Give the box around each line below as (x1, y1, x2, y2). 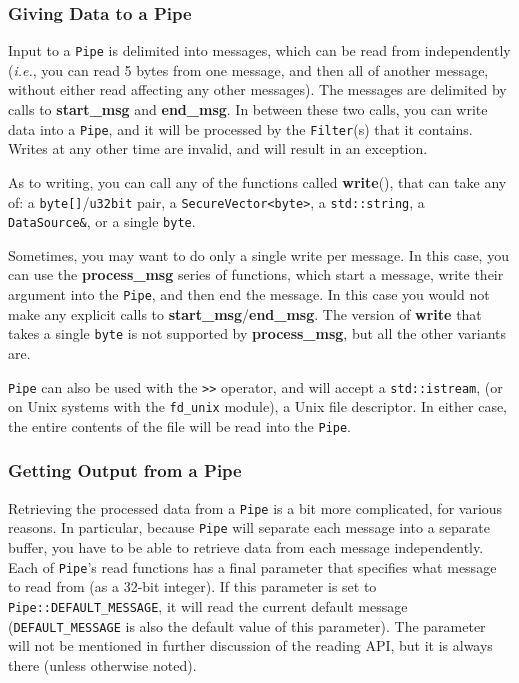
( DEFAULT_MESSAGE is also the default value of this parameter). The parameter (8, 615, 486, 636)
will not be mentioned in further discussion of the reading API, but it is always (8, 635, 493, 656)
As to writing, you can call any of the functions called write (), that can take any (8, 171, 507, 192)
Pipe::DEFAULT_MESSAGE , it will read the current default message (8, 595, 408, 616)
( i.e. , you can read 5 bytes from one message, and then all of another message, (8, 59, 489, 80)
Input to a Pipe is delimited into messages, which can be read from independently (8, 40, 511, 61)
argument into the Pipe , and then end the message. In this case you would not (8, 284, 490, 304)
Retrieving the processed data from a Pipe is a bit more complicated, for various (8, 497, 503, 518)
